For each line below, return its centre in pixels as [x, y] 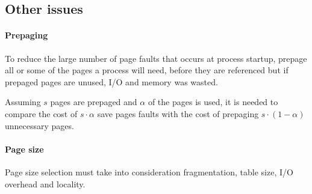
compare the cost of [41, 113]
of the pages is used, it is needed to [213, 102]
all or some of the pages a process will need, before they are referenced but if [147, 70]
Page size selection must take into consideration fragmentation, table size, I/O [149, 171]
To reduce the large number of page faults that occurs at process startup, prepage [156, 58]
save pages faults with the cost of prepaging [178, 113]
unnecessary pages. [39, 125]
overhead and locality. [45, 183]
